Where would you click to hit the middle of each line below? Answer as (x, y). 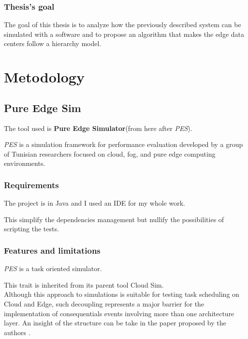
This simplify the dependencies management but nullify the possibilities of (114, 219)
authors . (17, 332)
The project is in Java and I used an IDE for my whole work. (95, 203)
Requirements (31, 185)
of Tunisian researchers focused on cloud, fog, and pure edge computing (110, 153)
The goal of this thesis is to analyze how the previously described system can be (123, 24)
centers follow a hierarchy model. (53, 43)
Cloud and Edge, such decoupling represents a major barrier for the (104, 303)
